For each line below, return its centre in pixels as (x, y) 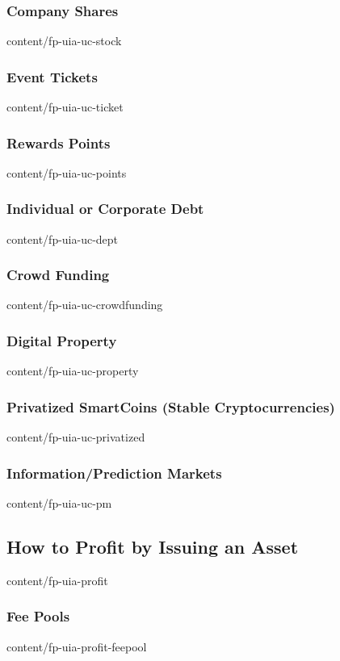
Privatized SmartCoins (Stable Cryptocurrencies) (171, 406)
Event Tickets (52, 76)
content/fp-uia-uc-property (73, 371)
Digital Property (62, 340)
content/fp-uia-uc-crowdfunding (85, 305)
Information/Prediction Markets (114, 473)
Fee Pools (38, 616)
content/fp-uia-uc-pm (59, 502)
